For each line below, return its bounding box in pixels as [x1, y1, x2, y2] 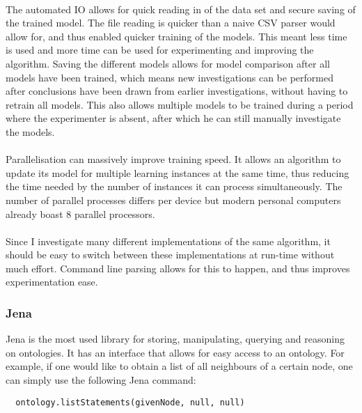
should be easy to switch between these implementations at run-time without [6, 247, 335, 262]
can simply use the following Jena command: [6, 373, 196, 387]
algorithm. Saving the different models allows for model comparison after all [6, 56, 330, 70]
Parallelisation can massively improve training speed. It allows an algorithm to [6, 152, 341, 166]
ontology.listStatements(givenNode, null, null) [15, 397, 245, 407]
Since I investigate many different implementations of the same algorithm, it [6, 233, 331, 248]
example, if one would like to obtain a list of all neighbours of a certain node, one [6, 359, 353, 373]
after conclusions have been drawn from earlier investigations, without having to [6, 84, 348, 98]
